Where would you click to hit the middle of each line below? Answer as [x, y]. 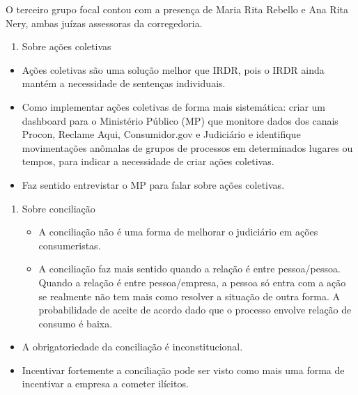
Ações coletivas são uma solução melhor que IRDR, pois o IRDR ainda [173, 69]
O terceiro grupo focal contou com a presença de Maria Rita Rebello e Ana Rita [177, 9]
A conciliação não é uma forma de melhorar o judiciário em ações [178, 232]
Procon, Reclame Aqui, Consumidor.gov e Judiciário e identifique [161, 134]
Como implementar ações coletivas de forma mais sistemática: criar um [174, 106]
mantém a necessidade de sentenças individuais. [124, 83]
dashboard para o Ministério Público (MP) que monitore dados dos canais [180, 120]
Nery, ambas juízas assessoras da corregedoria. [104, 23]
